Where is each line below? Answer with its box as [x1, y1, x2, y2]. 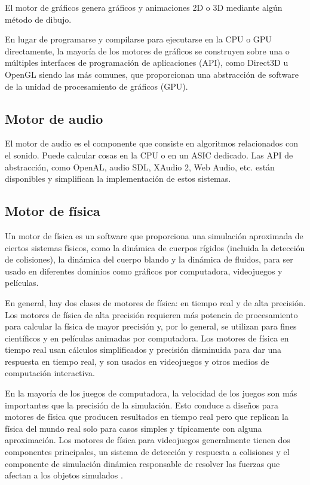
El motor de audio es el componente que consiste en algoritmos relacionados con [5, 137, 299, 150]
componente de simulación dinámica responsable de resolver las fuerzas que [5, 457, 280, 469]
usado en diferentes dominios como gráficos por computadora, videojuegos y [5, 264, 283, 277]
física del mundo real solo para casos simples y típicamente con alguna [5, 422, 262, 434]
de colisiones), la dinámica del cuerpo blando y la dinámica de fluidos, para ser [5, 253, 293, 266]
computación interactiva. [5, 367, 95, 379]
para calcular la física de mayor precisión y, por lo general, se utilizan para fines [5, 320, 297, 333]
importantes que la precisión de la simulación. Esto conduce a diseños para [5, 398, 279, 411]
